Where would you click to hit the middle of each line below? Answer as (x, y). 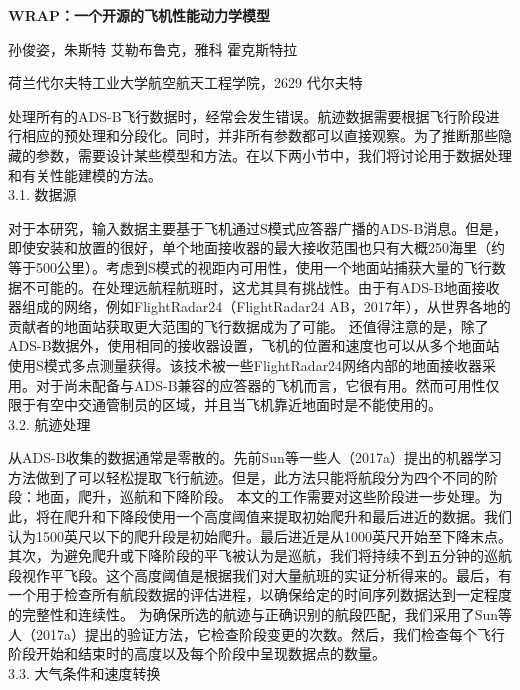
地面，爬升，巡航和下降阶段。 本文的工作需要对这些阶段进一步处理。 (262, 496)
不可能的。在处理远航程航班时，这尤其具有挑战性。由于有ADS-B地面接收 (260, 286)
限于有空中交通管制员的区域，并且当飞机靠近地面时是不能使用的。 (225, 404)
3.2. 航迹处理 (49, 423)
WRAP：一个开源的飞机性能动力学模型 (139, 15)
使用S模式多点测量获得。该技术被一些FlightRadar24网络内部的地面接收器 (245, 364)
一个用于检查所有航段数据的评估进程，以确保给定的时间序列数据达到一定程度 (260, 594)
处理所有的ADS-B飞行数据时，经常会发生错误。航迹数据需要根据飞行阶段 (247, 115)
